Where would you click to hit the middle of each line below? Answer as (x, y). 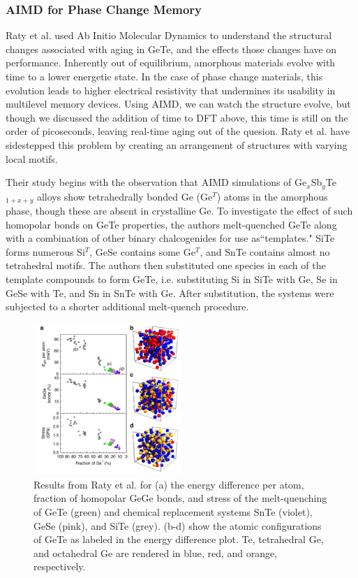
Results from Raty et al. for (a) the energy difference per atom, (169, 484)
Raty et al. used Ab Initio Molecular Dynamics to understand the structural (169, 35)
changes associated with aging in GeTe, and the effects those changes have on (171, 49)
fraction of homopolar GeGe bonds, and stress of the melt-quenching (180, 498)
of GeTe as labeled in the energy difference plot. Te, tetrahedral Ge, (179, 539)
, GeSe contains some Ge (142, 251)
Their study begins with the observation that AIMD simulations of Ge (156, 182)
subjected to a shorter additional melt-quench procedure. (127, 306)
